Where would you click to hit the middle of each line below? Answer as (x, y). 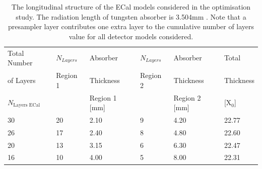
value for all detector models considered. (131, 36)
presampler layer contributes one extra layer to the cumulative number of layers (131, 26)
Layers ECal (27, 105)
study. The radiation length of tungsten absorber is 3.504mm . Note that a (131, 16)
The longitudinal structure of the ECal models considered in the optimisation (131, 7)
